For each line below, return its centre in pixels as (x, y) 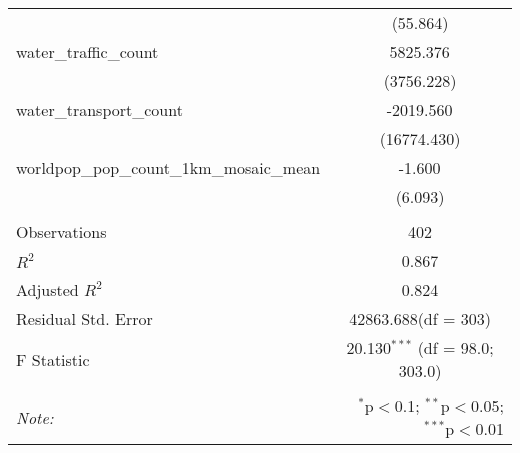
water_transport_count (99, 109)
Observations (61, 231)
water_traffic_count (87, 51)
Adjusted (47, 289)
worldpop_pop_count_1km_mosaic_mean (168, 167)
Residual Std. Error (84, 318)
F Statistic (53, 359)
